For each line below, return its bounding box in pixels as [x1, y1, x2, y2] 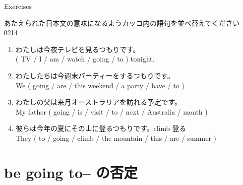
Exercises [4, 1, 32, 11]
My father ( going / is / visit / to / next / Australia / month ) [15, 106, 208, 117]
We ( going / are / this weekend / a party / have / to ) [15, 80, 184, 90]
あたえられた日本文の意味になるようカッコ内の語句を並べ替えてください [4, 17, 240, 28]
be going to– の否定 [4, 162, 138, 182]
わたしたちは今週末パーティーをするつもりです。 [15, 70, 174, 80]
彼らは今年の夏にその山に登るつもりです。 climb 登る [15, 123, 186, 133]
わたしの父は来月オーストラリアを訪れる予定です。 [15, 97, 182, 107]
